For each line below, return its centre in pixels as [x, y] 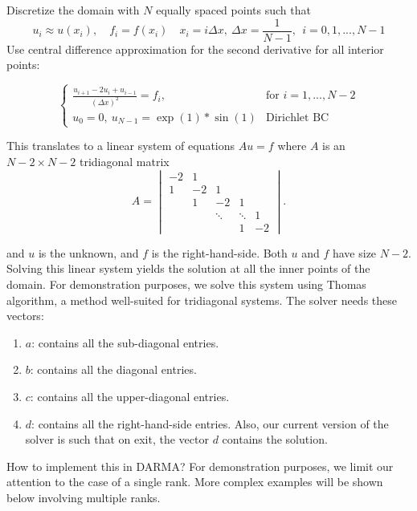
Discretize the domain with [73, 10]
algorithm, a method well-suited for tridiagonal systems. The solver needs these [202, 300]
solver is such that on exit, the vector [117, 439]
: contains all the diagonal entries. [113, 369]
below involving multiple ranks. [84, 497]
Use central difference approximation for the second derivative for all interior [195, 49]
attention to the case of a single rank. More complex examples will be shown [195, 482]
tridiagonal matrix [124, 161]
